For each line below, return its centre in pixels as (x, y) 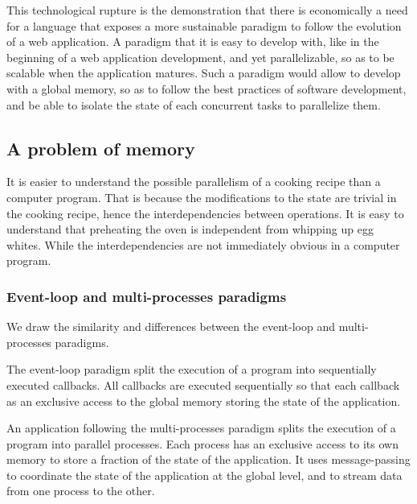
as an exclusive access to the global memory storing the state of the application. (204, 401)
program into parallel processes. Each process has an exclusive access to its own (202, 443)
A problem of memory (101, 148)
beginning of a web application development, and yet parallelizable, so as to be (200, 57)
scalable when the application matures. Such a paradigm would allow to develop (204, 73)
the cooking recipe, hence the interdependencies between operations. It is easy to (205, 213)
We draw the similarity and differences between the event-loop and (171, 326)
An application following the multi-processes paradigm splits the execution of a (201, 428)
